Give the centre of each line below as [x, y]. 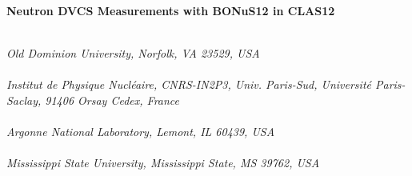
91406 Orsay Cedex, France [112, 100]
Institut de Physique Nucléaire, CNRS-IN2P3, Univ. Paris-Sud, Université [189, 84]
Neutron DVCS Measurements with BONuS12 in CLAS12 [171, 10]
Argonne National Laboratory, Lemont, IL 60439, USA [141, 131]
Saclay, [24, 100]
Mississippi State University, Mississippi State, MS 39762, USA [163, 162]
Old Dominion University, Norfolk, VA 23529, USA [133, 52]
